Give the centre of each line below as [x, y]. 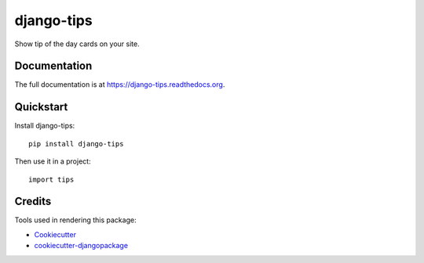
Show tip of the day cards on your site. [77, 44]
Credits [33, 202]
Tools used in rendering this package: [75, 220]
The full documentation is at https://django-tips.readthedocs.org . [120, 85]
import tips [51, 179]
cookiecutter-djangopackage [81, 246]
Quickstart [41, 107]
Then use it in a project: [53, 161]
